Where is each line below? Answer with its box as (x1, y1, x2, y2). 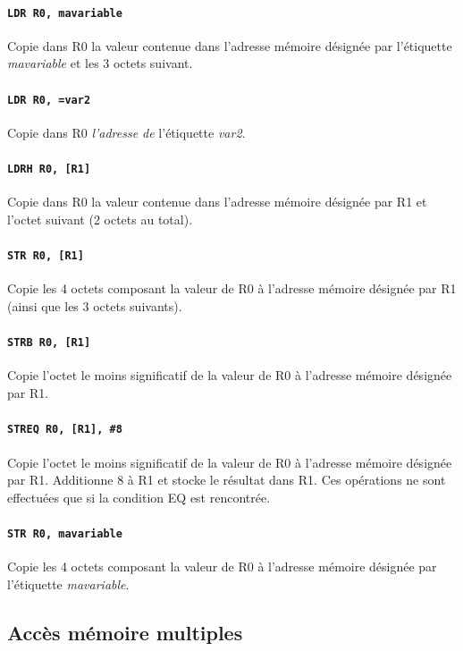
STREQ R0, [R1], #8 (7, 423, 122, 436)
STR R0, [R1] (7, 249, 84, 263)
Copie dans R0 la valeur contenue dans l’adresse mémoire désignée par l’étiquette (7, 36, 452, 55)
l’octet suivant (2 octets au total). (7, 209, 193, 228)
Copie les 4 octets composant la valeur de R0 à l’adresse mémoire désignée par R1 (7, 279, 457, 298)
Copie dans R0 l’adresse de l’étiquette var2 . (7, 123, 246, 141)
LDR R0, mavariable (7, 6, 122, 20)
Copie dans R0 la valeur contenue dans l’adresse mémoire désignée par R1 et (7, 192, 427, 211)
